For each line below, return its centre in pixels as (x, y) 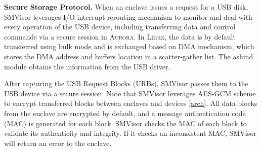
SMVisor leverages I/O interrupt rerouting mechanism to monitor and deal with (128, 16)
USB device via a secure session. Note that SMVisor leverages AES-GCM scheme (130, 93)
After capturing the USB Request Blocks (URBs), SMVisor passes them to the (126, 83)
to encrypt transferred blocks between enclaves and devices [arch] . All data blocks (131, 103)
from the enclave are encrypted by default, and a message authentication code (125, 113)
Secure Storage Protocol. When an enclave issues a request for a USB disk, (126, 7)
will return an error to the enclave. (58, 143)
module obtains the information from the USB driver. (87, 66)
